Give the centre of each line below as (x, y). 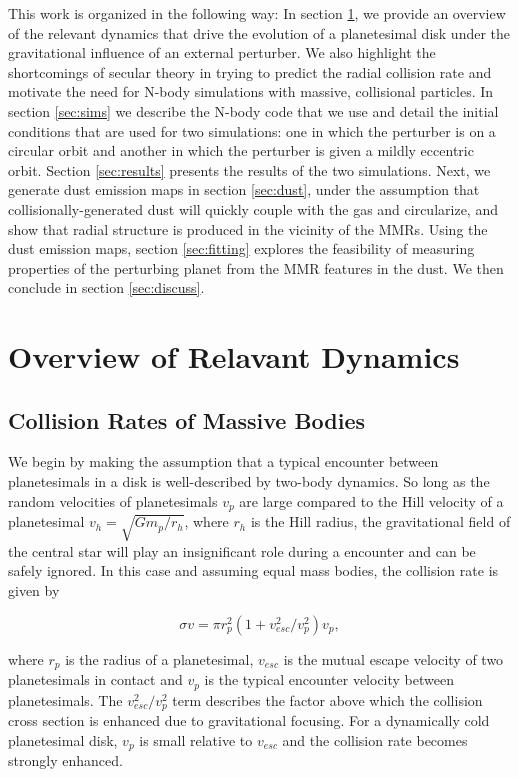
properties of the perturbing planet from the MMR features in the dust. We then (256, 267)
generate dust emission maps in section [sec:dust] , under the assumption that (244, 189)
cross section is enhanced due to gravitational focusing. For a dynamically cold (249, 720)
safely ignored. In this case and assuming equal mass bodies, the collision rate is (253, 570)
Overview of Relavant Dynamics (234, 356)
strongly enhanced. (65, 760)
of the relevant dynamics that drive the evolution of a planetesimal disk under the (259, 32)
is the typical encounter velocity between (329, 679)
